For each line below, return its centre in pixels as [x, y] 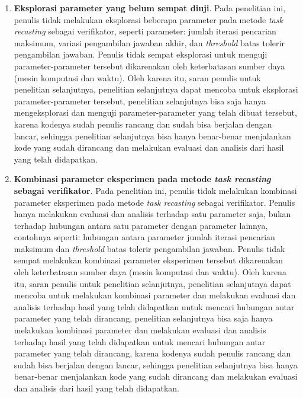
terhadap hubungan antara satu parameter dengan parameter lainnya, [141, 225]
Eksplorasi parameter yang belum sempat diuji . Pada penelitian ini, [150, 8]
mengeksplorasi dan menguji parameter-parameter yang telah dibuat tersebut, [155, 112]
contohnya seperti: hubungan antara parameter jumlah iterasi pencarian [144, 237]
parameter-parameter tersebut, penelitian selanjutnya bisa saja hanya [140, 101]
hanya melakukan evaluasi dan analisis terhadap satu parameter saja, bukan [152, 214]
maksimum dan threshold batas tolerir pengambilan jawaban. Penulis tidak [149, 248]
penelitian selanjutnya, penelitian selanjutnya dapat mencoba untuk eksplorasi [156, 89]
